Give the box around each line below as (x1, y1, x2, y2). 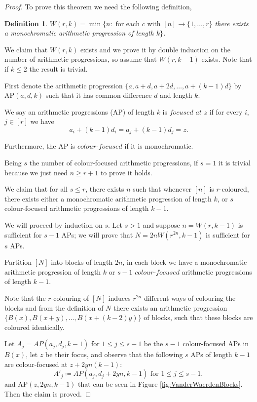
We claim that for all (4, 184, 68, 194)
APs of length (190, 349, 232, 360)
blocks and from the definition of (4, 302, 104, 313)
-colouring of (51, 292, 89, 303)
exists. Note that (201, 54, 252, 64)
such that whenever (133, 184, 192, 194)
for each (115, 20, 140, 28)
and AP (4, 379, 28, 389)
